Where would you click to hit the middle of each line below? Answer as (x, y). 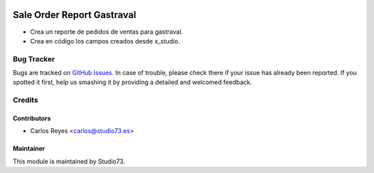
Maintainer (29, 149)
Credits (25, 100)
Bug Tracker (34, 59)
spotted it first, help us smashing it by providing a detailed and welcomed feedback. (132, 82)
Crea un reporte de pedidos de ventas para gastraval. (107, 32)
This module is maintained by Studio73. (69, 161)
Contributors (32, 118)
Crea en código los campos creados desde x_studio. (105, 41)
